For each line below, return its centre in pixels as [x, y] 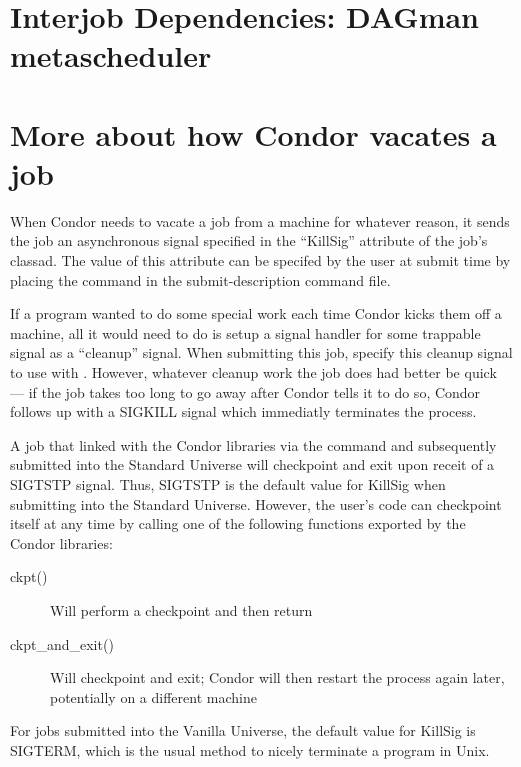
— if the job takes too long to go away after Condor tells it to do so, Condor [245, 391]
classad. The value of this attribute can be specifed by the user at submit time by [260, 260]
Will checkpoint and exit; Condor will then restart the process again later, [277, 677]
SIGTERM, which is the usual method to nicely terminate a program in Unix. [250, 749]
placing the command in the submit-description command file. [200, 279]
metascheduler [111, 55]
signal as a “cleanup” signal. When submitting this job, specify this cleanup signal [261, 352]
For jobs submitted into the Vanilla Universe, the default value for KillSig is [243, 730]
